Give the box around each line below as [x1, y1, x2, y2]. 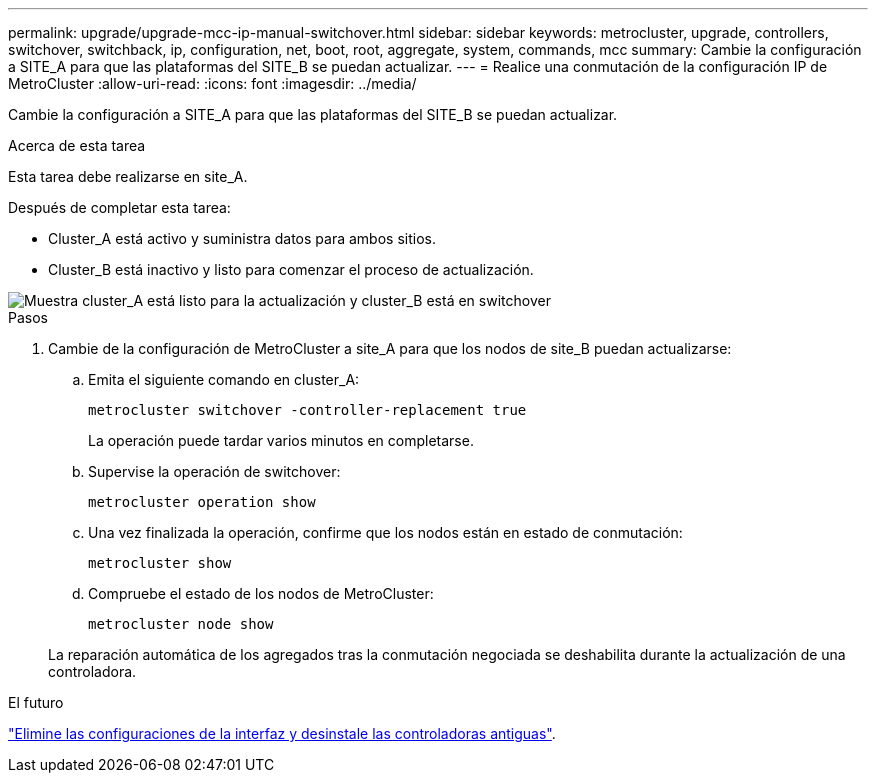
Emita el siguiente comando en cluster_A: [88, 371, 360, 388]
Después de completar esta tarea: [8, 199, 231, 216]
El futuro [8, 694, 64, 711]
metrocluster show [88, 555, 232, 571]
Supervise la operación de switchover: [88, 463, 341, 480]
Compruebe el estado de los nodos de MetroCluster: [88, 585, 434, 602]
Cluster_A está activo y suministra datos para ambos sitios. [48, 230, 436, 247]
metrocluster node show [88, 616, 274, 632]
